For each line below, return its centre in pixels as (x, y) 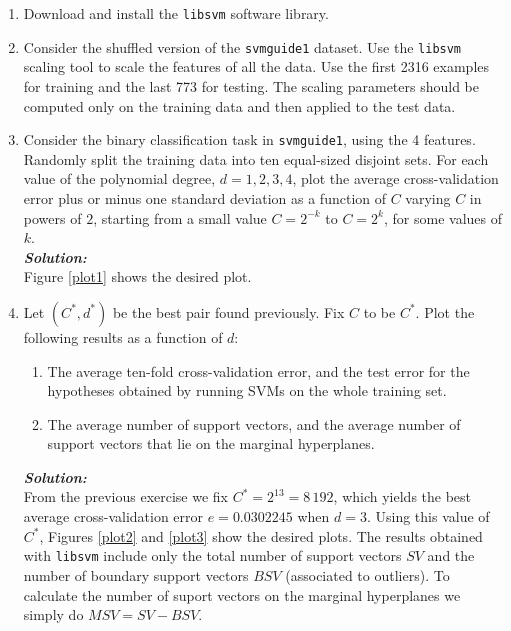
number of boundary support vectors (136, 574)
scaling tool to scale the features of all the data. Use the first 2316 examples (256, 66)
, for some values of (443, 217)
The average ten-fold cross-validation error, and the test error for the (258, 370)
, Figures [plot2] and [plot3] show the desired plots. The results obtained (261, 535)
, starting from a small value (180, 217)
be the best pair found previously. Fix (228, 311)
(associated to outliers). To (367, 574)
